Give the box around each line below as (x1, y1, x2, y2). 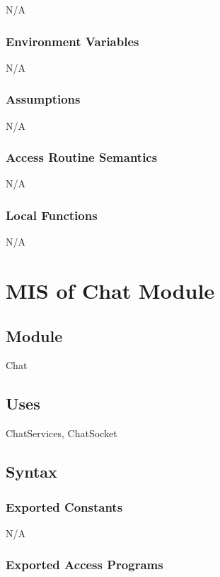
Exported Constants (6, 498, 123, 515)
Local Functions (6, 206, 98, 224)
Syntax (6, 461, 57, 483)
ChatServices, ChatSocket (6, 426, 117, 441)
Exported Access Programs (6, 556, 163, 573)
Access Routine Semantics (6, 148, 158, 166)
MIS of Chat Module (6, 276, 215, 305)
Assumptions (6, 90, 81, 108)
